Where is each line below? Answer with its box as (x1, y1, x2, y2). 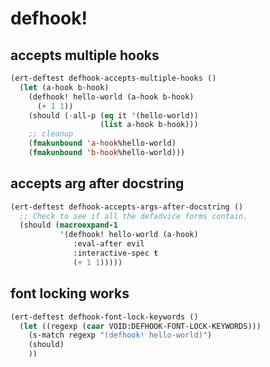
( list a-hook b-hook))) (99, 120, 199, 130)
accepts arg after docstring (10, 175, 185, 192)
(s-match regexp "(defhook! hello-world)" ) (28, 330, 213, 341)
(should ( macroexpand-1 (19, 220, 118, 231)
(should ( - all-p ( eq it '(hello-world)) (28, 110, 199, 121)
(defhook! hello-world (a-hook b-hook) (28, 92, 195, 102)
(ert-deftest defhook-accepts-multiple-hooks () (10, 73, 217, 83)
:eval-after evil (73, 239, 145, 249)
